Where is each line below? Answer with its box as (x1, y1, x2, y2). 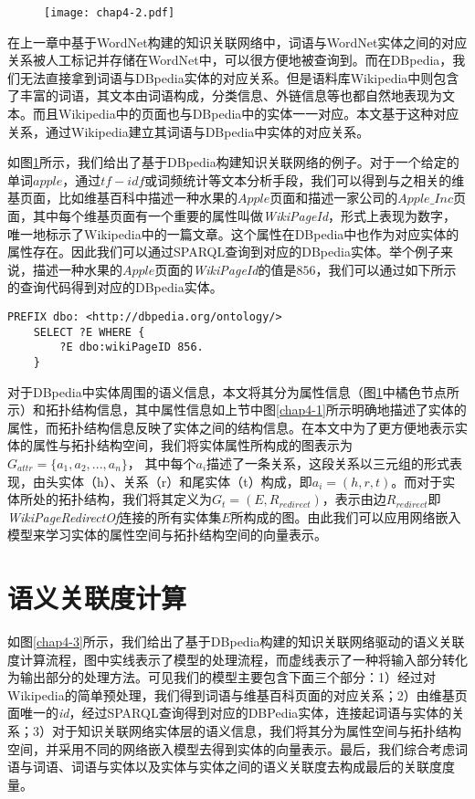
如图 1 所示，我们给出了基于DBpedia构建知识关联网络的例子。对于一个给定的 (7, 152, 459, 172)
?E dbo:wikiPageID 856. (59, 341, 204, 354)
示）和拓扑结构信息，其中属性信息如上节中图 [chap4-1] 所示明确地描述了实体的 (7, 400, 467, 419)
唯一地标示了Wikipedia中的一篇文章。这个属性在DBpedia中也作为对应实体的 (7, 224, 459, 243)
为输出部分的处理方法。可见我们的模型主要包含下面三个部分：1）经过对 (7, 668, 436, 687)
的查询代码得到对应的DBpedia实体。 (7, 278, 223, 297)
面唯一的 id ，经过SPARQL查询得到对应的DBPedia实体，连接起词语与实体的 (7, 703, 452, 722)
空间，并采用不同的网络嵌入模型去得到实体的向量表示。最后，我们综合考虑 (7, 739, 455, 758)
